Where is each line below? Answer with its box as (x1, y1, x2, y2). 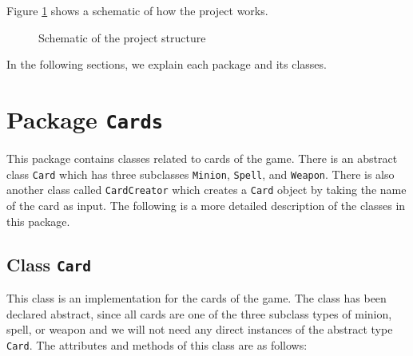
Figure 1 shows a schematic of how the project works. (6, 2, 268, 18)
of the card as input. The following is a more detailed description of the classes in (6, 196, 406, 213)
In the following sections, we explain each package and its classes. (6, 56, 327, 73)
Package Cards (6, 102, 164, 135)
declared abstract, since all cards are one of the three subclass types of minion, (6, 305, 392, 322)
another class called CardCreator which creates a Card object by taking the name (6, 181, 407, 198)
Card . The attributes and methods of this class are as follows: (6, 336, 308, 353)
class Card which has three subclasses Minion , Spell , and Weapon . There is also (6, 165, 395, 182)
